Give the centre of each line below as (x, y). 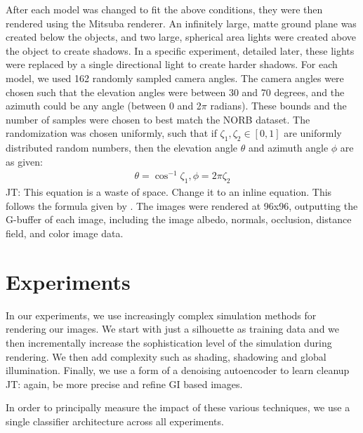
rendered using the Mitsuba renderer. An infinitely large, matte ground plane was (181, 23)
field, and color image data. (65, 233)
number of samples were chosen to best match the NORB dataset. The (158, 119)
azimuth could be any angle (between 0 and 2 (104, 106)
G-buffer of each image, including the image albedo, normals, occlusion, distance (179, 219)
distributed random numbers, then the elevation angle (122, 148)
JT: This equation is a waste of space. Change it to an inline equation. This (169, 192)
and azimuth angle (288, 148)
